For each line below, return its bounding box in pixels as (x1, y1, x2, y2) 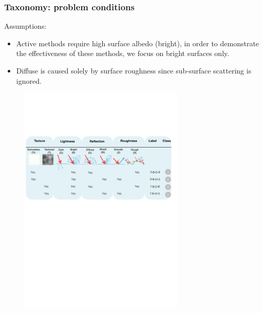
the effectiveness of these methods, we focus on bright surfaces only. (16, 48, 230, 59)
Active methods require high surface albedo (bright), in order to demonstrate (16, 38, 259, 48)
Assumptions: (4, 21, 47, 31)
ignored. (16, 75, 42, 86)
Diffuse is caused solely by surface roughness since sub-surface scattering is (16, 65, 252, 76)
